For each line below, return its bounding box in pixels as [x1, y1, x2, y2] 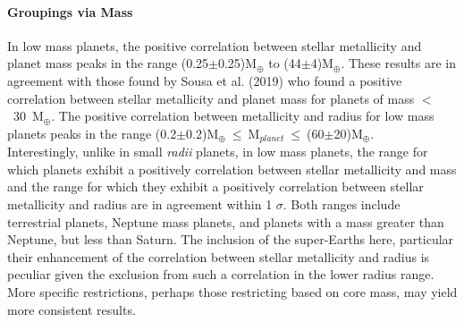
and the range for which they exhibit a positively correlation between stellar [7, 177, 424, 196]
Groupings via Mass [7, 2, 133, 21]
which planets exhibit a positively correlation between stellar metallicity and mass [7, 159, 457, 178]
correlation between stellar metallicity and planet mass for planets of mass [7, 89, 415, 107]
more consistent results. [7, 300, 136, 318]
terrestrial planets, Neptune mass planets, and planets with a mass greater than [7, 212, 444, 231]
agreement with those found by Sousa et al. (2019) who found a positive [7, 71, 402, 89]
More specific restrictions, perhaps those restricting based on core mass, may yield [7, 282, 458, 301]
